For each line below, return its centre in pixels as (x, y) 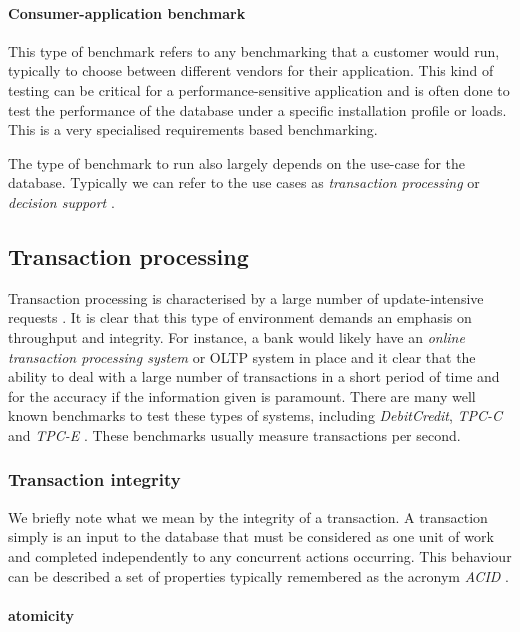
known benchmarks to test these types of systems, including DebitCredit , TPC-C (255, 415)
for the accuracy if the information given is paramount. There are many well (242, 395)
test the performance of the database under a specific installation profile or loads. (257, 109)
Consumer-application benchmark (127, 12)
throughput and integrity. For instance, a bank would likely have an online (236, 336)
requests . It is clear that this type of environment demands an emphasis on (240, 317)
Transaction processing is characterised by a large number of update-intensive (246, 297)
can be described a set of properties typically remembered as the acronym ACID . (258, 575)
